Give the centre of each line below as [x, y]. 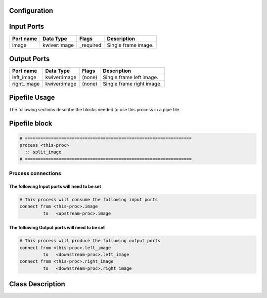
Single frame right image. [132, 84]
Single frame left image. [131, 78]
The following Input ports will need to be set [55, 186]
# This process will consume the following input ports [89, 199]
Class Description [37, 284]
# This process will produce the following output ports [90, 241]
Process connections [35, 173]
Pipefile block [31, 124]
